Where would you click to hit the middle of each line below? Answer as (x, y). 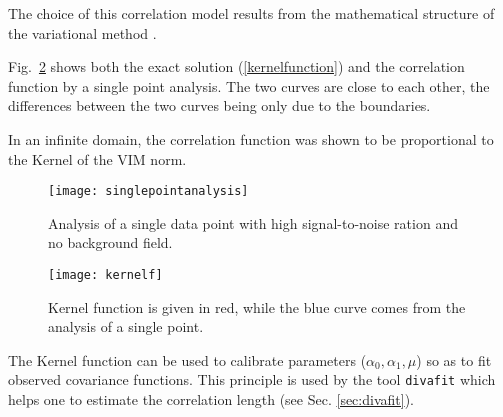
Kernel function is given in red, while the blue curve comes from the (257, 306)
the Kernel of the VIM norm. (97, 158)
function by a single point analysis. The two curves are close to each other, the (249, 85)
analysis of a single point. (126, 326)
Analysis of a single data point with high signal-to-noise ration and (253, 222)
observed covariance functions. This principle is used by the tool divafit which (252, 379)
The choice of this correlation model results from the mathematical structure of (251, 13)
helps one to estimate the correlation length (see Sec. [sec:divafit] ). (211, 399)
